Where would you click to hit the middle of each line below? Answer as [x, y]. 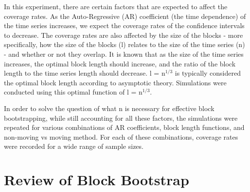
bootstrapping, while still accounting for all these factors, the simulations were [121, 118]
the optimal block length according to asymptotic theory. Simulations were [115, 82]
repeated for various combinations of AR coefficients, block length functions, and [124, 127]
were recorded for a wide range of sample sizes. [74, 146]
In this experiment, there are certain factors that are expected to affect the [116, 6]
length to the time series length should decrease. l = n [85, 73]
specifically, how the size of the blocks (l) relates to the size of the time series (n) [125, 44]
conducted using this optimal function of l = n [73, 92]
